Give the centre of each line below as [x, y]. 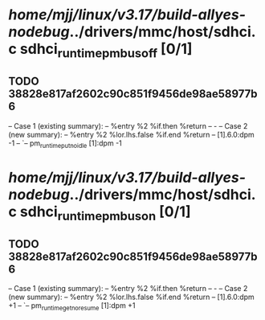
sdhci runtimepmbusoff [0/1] [106, 51]
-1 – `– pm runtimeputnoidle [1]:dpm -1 [65, 144]
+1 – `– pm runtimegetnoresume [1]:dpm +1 [72, 306]
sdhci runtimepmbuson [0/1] [105, 213]
